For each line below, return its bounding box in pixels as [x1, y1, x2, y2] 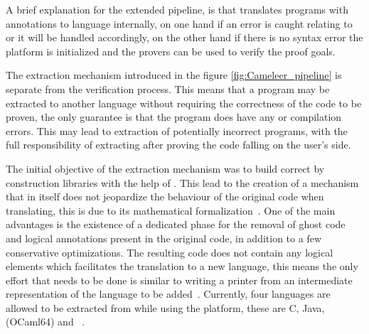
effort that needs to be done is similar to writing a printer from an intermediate [6, 272, 353, 287]
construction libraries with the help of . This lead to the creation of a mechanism [6, 175, 359, 190]
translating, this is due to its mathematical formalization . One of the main [6, 203, 336, 217]
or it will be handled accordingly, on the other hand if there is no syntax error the [6, 30, 363, 45]
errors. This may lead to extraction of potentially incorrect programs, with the [6, 123, 348, 138]
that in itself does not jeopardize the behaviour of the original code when [6, 189, 324, 204]
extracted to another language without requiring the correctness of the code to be [6, 95, 362, 110]
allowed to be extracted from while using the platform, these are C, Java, [6, 300, 325, 315]
